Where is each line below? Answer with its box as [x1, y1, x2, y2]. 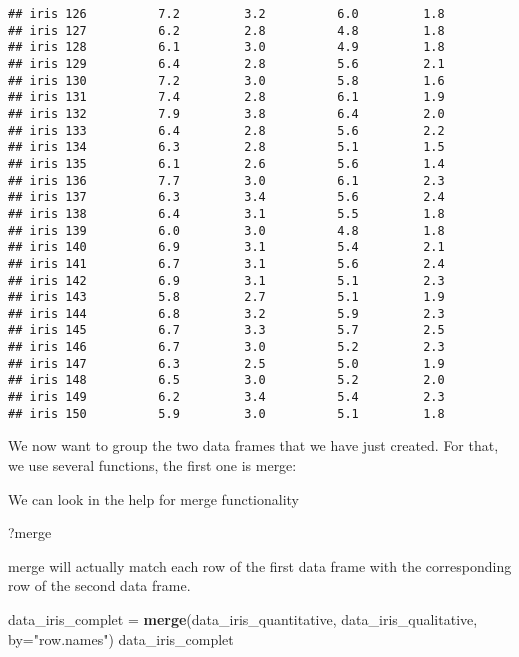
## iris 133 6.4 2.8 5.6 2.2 [8, 123, 445, 138]
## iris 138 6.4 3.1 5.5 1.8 [8, 206, 445, 221]
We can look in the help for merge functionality [8, 488, 299, 509]
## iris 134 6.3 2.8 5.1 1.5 [8, 140, 445, 155]
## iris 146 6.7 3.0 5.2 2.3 [8, 340, 445, 355]
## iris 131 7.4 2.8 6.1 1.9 [8, 90, 445, 105]
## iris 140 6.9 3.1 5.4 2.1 [8, 240, 445, 255]
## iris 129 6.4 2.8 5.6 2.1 [8, 56, 445, 71]
